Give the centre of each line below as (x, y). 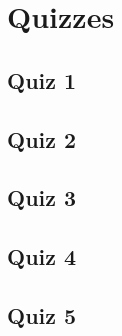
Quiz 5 (42, 314)
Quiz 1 (42, 79)
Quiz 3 (42, 197)
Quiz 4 (42, 256)
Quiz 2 (42, 138)
